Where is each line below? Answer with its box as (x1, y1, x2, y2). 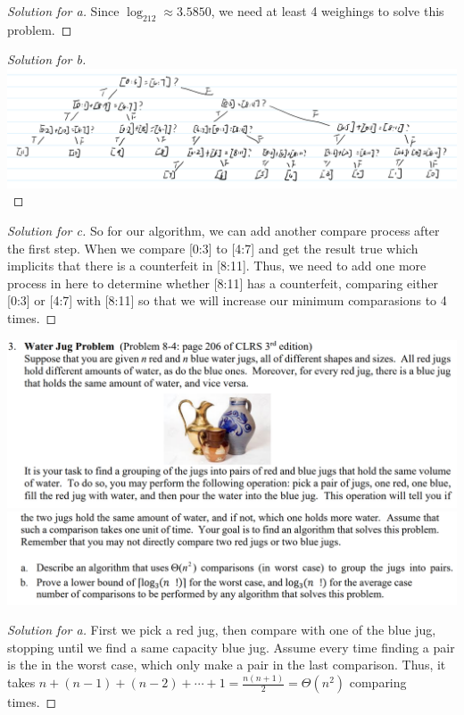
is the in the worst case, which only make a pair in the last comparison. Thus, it (7, 655, 446, 674)
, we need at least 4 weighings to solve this (211, 2, 444, 20)
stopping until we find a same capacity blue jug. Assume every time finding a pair (7, 637, 455, 656)
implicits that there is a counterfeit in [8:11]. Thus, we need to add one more (7, 256, 427, 275)
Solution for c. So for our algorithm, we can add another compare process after (7, 221, 440, 240)
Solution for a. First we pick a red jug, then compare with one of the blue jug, (7, 620, 436, 639)
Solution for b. (7, 50, 87, 69)
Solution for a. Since (7, 2, 120, 20)
